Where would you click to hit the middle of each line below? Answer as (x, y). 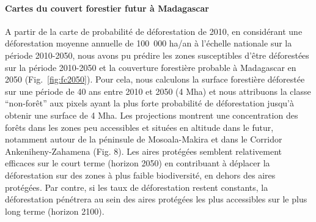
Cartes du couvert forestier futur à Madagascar (107, 8)
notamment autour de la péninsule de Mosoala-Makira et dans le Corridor (144, 139)
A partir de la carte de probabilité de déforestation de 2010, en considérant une (154, 31)
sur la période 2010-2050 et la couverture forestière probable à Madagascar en (151, 67)
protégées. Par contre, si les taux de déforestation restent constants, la (137, 187)
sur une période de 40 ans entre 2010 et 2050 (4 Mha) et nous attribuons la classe (158, 91)
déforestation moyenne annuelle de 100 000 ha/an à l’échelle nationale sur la (149, 43)
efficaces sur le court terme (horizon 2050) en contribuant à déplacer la (138, 163)
